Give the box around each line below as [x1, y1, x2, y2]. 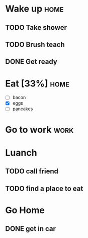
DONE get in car [5, 224, 56, 233]
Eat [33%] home [5, 78, 69, 89]
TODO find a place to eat [5, 184, 83, 193]
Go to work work [5, 124, 74, 135]
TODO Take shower [5, 23, 67, 32]
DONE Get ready [5, 58, 58, 66]
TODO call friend [5, 167, 59, 176]
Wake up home [5, 3, 64, 15]
